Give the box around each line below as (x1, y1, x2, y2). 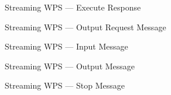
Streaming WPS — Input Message (5, 40, 128, 52)
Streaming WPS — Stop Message (5, 79, 125, 92)
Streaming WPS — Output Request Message (5, 20, 166, 33)
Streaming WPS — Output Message (5, 59, 135, 72)
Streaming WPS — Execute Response (5, 1, 141, 13)
